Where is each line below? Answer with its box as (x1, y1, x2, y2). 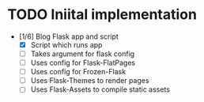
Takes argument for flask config (30, 49, 135, 59)
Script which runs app (30, 40, 103, 49)
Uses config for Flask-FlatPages (30, 58, 136, 68)
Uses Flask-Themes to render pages (30, 76, 149, 85)
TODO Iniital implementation (7, 6, 197, 24)
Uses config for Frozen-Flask (30, 67, 127, 77)
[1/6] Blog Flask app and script (18, 32, 119, 41)
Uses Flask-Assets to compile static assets (30, 85, 171, 94)
